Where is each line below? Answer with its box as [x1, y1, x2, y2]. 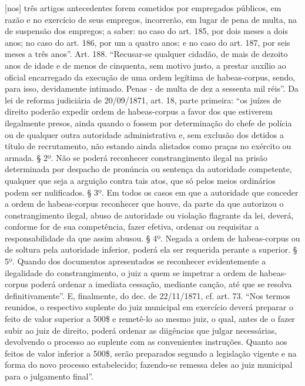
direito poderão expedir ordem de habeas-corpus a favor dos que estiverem [5, 105, 273, 118]
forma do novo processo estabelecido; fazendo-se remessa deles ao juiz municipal [5, 358, 293, 371]
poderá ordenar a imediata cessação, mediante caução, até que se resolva [31, 278, 292, 290]
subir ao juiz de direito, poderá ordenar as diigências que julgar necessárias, [5, 324, 277, 336]
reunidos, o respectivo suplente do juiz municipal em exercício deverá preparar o [5, 301, 293, 313]
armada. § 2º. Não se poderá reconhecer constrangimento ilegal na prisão [5, 151, 268, 163]
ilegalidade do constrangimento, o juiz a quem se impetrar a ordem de [5, 266, 257, 278]
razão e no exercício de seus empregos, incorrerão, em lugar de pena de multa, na [5, 13, 297, 25]
